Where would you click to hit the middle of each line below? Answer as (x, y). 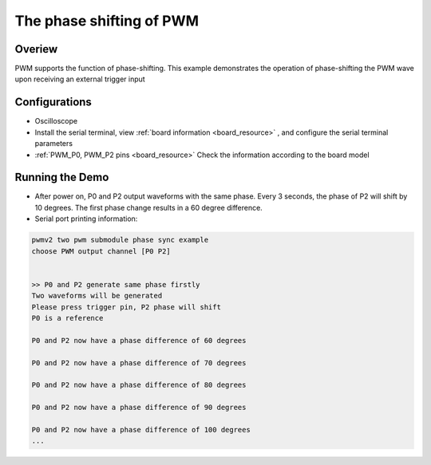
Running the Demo (62, 177)
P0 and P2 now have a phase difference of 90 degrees (139, 408)
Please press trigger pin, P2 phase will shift (126, 307)
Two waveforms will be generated (97, 296)
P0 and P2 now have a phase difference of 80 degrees (139, 385)
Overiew (36, 49)
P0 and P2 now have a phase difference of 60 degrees (139, 340)
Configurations (53, 102)
